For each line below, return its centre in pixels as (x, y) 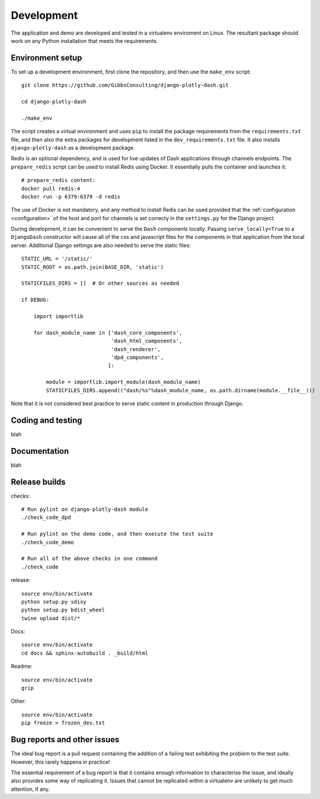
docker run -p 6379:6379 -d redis (71, 196)
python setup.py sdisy (54, 601)
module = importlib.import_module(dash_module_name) (123, 382)
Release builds (38, 482)
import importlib (58, 316)
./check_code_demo (48, 542)
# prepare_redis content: (59, 180)
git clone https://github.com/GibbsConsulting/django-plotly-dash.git (125, 85)
